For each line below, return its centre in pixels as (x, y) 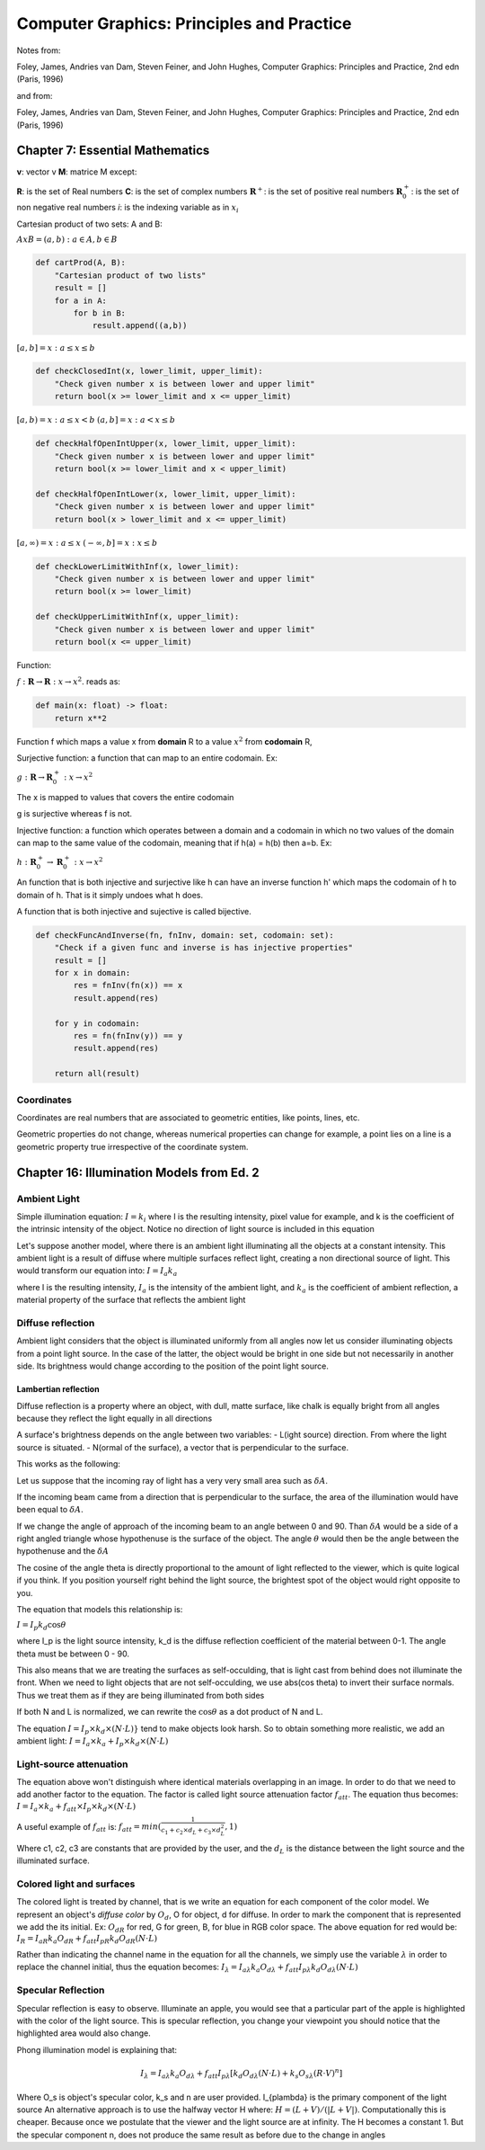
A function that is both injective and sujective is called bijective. (134, 911)
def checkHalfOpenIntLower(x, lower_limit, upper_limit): (166, 494)
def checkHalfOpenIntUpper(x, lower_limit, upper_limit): (166, 444)
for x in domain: (93, 973)
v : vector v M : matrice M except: (77, 172)
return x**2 (81, 718)
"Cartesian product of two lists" (130, 275)
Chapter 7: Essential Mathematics (113, 151)
